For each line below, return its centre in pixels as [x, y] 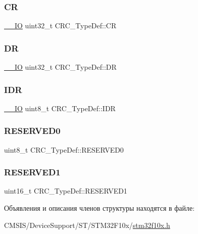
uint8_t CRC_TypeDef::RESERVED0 [64, 149]
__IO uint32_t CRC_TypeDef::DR [60, 67]
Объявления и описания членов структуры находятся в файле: [100, 208]
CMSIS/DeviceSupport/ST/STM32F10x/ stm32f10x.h [87, 225]
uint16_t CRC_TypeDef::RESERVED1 [66, 191]
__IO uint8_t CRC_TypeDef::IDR [60, 108]
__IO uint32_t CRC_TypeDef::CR [60, 26]
